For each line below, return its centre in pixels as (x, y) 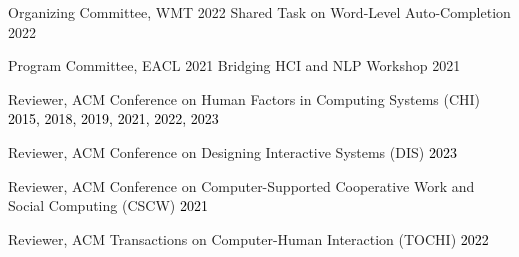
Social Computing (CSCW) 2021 (108, 205)
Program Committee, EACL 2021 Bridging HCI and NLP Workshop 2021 (234, 65)
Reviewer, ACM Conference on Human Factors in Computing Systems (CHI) (244, 98)
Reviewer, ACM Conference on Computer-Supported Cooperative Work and (241, 185)
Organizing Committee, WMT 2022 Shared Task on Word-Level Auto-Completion (259, 12)
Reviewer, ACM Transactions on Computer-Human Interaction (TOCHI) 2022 (248, 238)
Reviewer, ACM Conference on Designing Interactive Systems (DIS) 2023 (232, 151)
